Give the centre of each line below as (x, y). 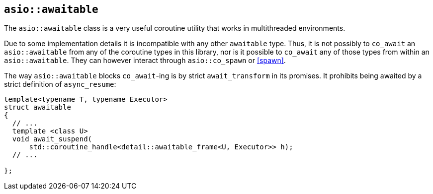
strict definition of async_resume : (60, 84)
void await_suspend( (52, 139)
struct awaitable (38, 107)
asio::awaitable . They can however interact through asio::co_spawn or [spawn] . (145, 61)
